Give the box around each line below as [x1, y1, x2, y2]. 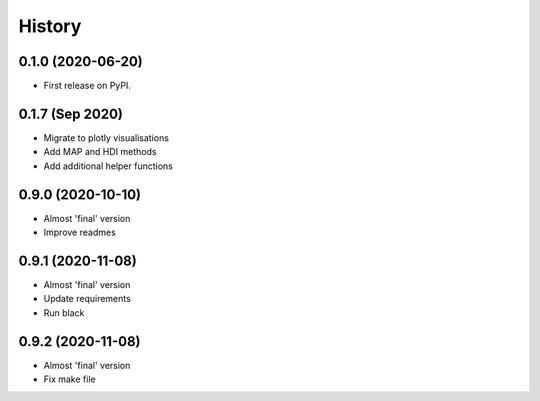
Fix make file [43, 373, 96, 385]
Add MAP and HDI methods [43, 146, 157, 158]
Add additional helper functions [43, 160, 174, 172]
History [18, 15, 82, 37]
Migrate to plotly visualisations [43, 131, 170, 144]
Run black [43, 306, 85, 319]
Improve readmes [43, 226, 117, 239]
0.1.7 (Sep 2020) [18, 105, 124, 122]
